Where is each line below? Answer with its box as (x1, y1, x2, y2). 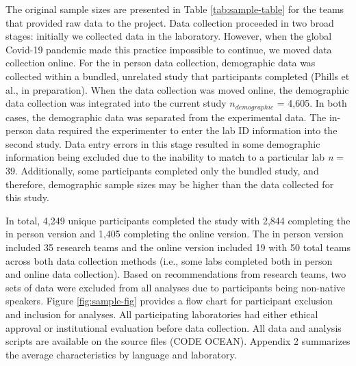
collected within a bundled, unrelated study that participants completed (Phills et (5, 68, 350, 83)
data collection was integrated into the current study (5, 96, 227, 110)
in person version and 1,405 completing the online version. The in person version (5, 226, 344, 241)
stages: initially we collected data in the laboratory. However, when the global (5, 29, 332, 43)
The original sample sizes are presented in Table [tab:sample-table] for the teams (5, 2, 344, 16)
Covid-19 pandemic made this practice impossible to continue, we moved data (5, 42, 332, 56)
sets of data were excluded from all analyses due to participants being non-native (5, 280, 346, 294)
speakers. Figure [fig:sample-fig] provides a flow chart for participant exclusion (5, 293, 333, 308)
